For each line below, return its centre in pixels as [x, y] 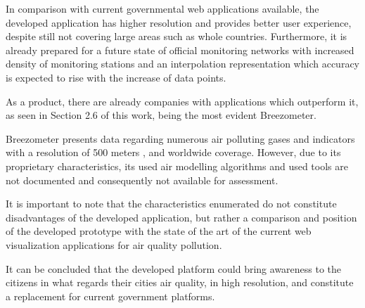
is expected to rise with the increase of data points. [116, 77]
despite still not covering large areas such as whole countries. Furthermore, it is [177, 36]
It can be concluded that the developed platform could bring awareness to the [174, 268]
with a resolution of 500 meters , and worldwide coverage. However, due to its [173, 152]
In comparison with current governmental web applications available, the [162, 8]
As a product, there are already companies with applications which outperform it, [182, 101]
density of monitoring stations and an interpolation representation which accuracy [182, 64]
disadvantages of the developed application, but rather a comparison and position [181, 217]
